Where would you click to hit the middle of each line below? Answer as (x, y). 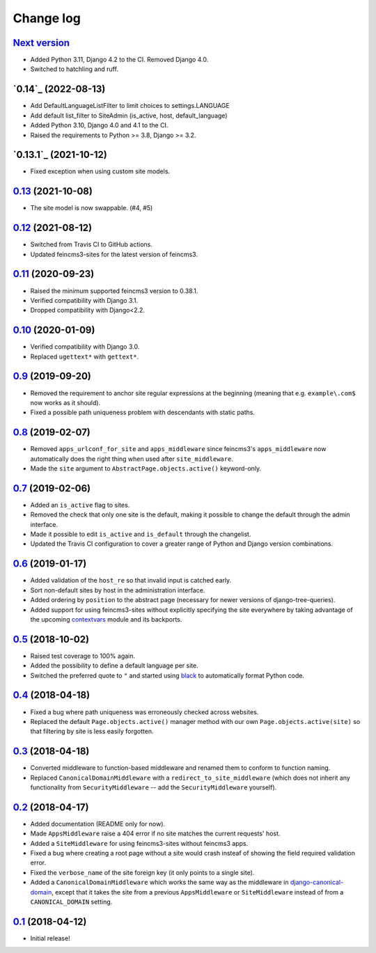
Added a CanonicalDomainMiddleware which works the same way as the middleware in (159, 882)
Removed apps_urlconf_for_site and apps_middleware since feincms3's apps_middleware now (178, 449)
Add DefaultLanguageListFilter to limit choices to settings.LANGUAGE (130, 106)
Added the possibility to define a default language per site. (114, 665)
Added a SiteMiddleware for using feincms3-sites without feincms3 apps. (139, 843)
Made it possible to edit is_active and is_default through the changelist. (141, 534)
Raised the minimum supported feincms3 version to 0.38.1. (114, 291)
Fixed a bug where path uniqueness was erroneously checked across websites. (144, 712)
